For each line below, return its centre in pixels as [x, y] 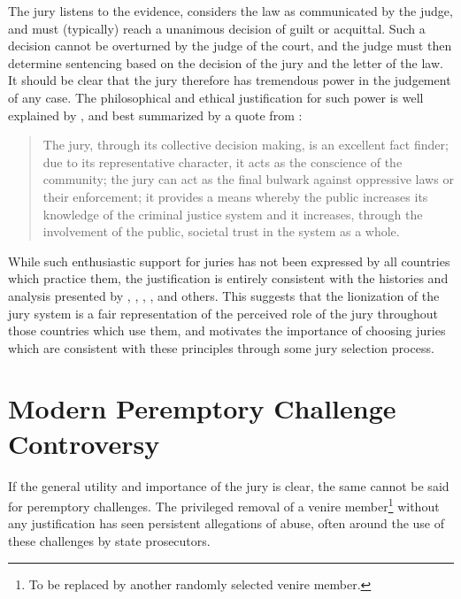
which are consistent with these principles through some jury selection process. [221, 347]
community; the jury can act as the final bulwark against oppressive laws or [248, 179]
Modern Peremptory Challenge [202, 408]
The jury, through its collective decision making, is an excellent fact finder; [246, 145]
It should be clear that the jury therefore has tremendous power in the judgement [230, 80]
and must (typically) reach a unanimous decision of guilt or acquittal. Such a [217, 28]
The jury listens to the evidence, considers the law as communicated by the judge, [230, 11]
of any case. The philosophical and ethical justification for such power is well [216, 97]
